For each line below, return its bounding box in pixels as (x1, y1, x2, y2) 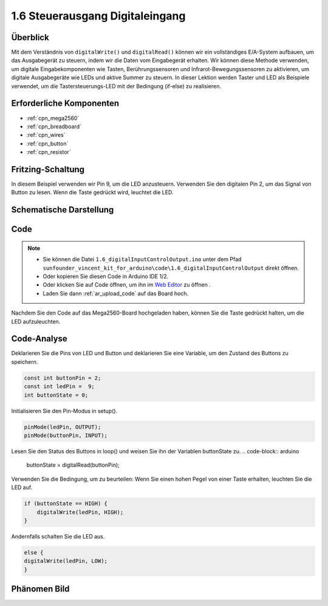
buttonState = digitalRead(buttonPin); (26, 461, 120, 468)
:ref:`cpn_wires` (26, 131, 66, 139)
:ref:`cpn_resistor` (26, 148, 71, 156)
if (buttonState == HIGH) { (24, 500, 108, 507)
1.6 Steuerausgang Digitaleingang (11, 9, 186, 23)
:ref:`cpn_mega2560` (26, 114, 80, 122)
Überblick (11, 32, 50, 43)
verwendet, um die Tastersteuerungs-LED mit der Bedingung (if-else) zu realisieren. (11, 82, 222, 89)
